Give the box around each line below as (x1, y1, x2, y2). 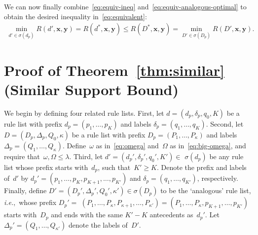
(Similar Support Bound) (4, 79, 179, 99)
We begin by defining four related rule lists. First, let (4, 107, 164, 118)
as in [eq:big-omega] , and (170, 140, 246, 150)
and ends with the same (51, 209, 123, 220)
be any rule (209, 151, 244, 161)
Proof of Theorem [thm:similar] (4, 60, 224, 80)
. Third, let (69, 151, 103, 161)
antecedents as (149, 209, 193, 220)
